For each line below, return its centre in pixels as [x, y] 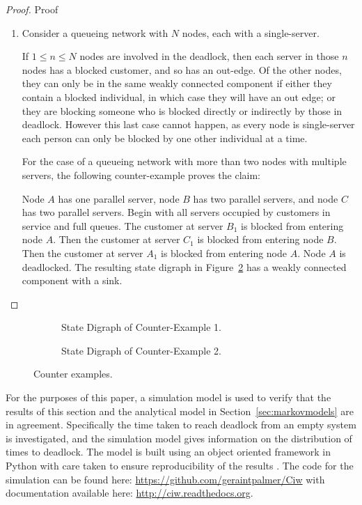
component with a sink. [72, 280]
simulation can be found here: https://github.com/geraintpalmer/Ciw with [165, 479]
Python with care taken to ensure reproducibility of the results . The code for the [180, 466]
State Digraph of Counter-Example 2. [141, 350]
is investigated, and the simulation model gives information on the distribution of [179, 438]
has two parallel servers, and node [266, 198]
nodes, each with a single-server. [251, 32]
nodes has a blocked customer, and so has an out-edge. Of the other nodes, [182, 69]
